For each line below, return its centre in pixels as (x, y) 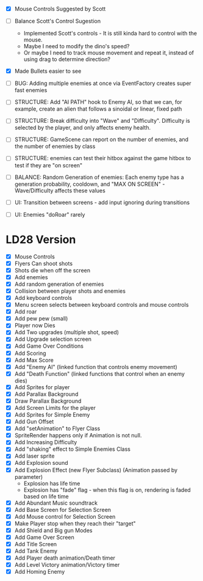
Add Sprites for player (42, 387)
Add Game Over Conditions (49, 346)
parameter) (29, 477)
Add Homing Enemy (40, 572)
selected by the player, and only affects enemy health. (82, 128)
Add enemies (31, 277)
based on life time (46, 496)
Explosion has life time (52, 483)
